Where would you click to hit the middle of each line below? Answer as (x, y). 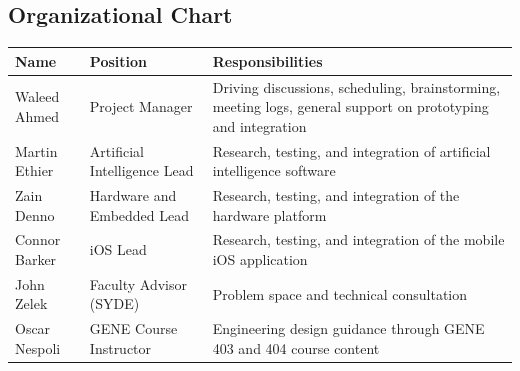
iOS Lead (118, 249)
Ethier (34, 170)
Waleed (37, 96)
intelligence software (274, 170)
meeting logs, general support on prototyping (350, 106)
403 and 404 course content (296, 347)
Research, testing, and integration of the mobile (358, 239)
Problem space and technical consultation (340, 293)
